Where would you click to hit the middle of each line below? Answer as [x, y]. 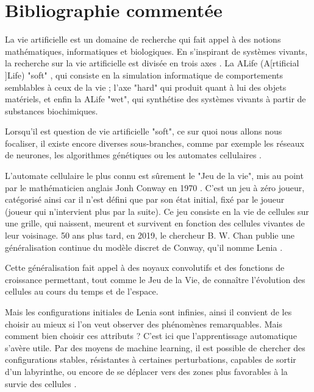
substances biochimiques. [52, 110]
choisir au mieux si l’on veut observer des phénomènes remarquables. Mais [144, 324]
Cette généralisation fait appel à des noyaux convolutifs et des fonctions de [145, 268]
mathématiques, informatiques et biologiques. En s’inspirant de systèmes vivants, [156, 51]
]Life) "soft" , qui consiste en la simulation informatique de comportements [144, 75]
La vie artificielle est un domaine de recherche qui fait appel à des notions [143, 39]
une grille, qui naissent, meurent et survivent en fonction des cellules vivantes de [155, 223]
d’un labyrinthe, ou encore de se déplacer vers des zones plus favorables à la [146, 371]
